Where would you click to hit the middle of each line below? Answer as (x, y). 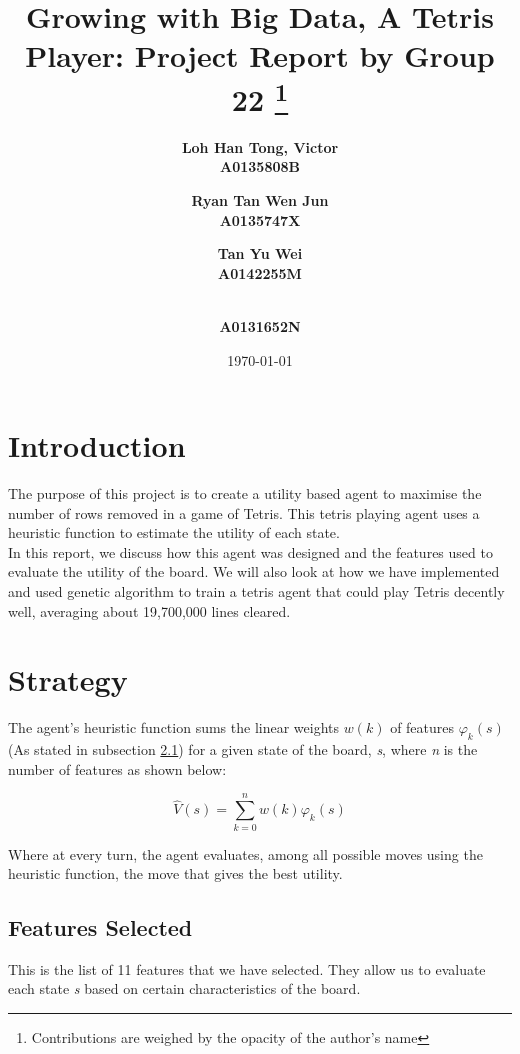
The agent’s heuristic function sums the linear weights (174, 727)
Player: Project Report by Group (260, 55)
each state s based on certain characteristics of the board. (184, 988)
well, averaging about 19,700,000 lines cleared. (149, 610)
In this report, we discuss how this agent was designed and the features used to (250, 551)
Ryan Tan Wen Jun (260, 200)
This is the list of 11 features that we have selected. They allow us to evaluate (247, 968)
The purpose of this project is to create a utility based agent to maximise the (245, 493)
